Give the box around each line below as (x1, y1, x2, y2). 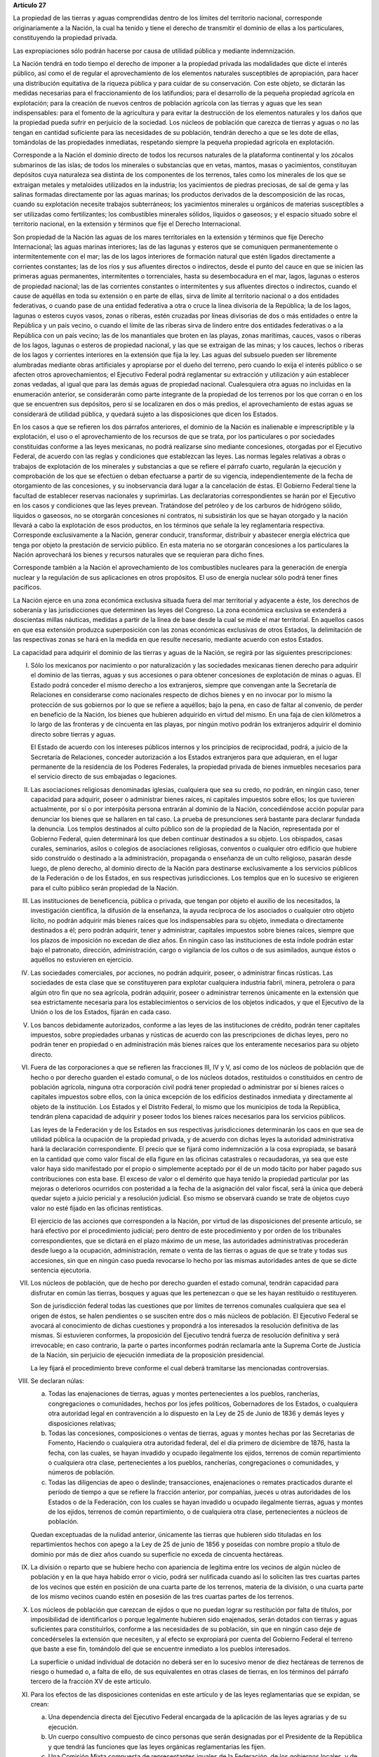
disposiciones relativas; (48, 1419, 117, 1427)
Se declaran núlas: (30, 1376, 84, 1385)
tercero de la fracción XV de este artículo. (30, 1677, 152, 1686)
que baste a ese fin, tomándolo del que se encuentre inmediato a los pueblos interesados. (30, 1645, 291, 1653)
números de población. (48, 1468, 115, 1477)
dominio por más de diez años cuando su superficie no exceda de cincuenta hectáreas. (30, 1550, 284, 1558)
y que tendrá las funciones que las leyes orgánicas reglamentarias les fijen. (48, 1742, 266, 1751)
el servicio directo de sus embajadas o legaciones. (30, 772, 178, 781)
